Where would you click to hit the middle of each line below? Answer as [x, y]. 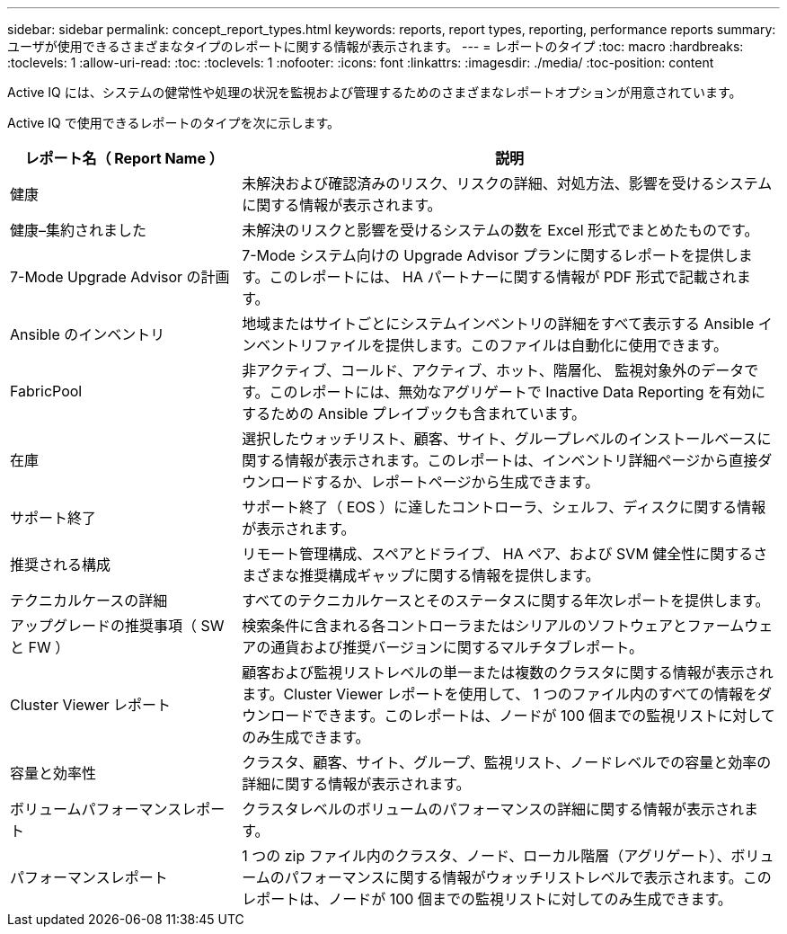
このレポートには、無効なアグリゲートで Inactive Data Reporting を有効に [517, 392]
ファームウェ [730, 626]
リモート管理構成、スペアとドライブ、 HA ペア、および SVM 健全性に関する [498, 554]
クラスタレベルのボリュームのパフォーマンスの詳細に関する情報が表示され [493, 809]
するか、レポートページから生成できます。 [456, 482]
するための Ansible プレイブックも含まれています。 [414, 414]
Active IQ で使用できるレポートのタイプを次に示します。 [174, 123]
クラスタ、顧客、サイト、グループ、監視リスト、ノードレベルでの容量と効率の [507, 762]
